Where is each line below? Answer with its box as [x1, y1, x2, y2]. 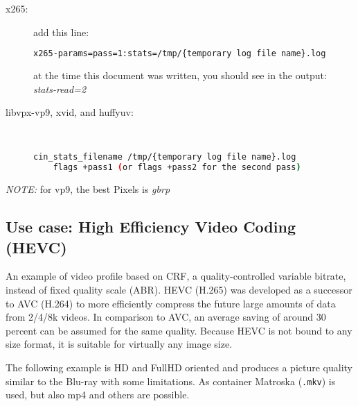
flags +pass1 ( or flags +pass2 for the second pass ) [53, 162, 301, 173]
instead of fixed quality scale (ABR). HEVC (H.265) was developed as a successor [6, 282, 352, 296]
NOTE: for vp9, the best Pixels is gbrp [6, 182, 170, 196]
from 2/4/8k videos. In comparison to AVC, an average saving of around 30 [6, 310, 326, 324]
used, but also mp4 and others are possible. [6, 387, 190, 402]
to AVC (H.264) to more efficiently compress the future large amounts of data [6, 296, 336, 310]
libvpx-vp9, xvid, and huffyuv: [6, 105, 134, 119]
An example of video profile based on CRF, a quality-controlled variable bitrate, [6, 269, 346, 283]
